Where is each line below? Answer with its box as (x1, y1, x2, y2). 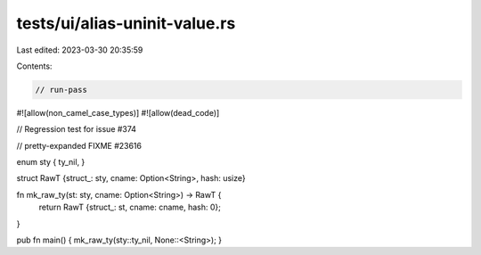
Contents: (16, 61, 53, 71)
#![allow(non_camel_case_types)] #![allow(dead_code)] (16, 107, 220, 118)
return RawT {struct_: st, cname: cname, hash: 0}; (38, 202, 222, 213)
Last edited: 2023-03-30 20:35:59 (16, 45, 143, 55)
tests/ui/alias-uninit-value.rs (16, 13, 236, 33)
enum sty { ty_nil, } (16, 157, 86, 168)
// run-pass (35, 85, 88, 95)
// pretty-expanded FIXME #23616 (16, 140, 143, 151)
